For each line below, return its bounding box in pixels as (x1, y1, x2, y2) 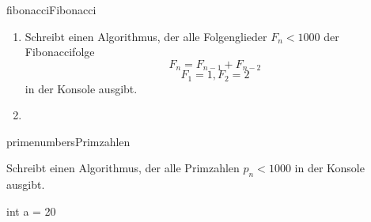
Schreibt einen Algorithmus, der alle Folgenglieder (25, 28, 267, 44)
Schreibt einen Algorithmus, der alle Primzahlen (6, 160, 240, 176)
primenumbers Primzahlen (6, 133, 131, 149)
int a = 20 (6, 202, 56, 219)
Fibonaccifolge (25, 43, 95, 60)
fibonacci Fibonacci (6, 2, 97, 17)
